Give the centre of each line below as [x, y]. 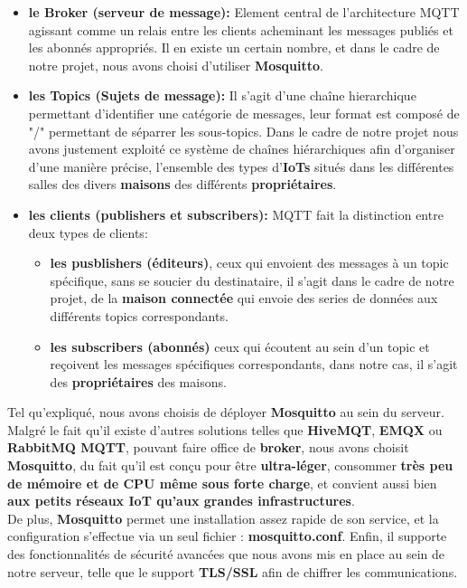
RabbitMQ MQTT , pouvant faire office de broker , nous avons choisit [208, 447]
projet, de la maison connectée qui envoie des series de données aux [244, 298]
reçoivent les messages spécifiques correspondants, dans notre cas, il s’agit [254, 364]
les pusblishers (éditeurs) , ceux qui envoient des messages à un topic [249, 263]
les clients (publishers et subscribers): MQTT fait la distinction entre [236, 214]
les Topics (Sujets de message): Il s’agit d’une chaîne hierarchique [222, 95]
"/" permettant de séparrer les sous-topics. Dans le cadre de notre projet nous [243, 131]
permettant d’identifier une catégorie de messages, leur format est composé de [244, 113]
